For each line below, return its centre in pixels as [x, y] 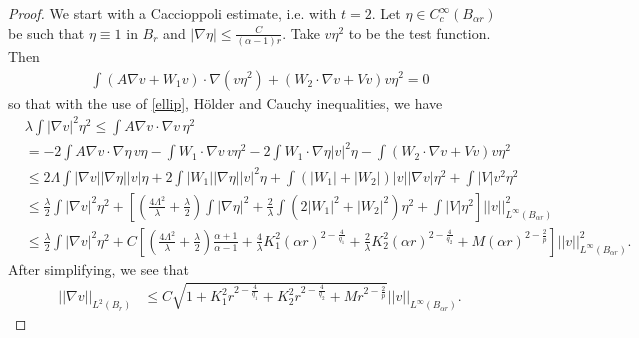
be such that [46, 32]
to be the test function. [419, 32]
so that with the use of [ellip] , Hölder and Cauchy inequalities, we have [225, 102]
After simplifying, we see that [99, 268]
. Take [301, 32]
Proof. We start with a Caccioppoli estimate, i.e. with [172, 13]
